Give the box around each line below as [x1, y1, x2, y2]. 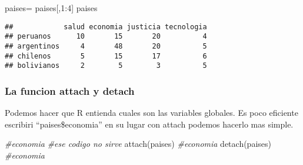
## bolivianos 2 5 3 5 [5, 61, 207, 70]
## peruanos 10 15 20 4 [5, 32, 207, 41]
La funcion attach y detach [5, 83, 135, 98]
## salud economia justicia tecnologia [5, 22, 207, 31]
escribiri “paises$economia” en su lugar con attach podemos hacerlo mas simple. [5, 118, 294, 130]
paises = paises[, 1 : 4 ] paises [5, 2, 98, 13]
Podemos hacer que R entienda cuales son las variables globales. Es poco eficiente [5, 106, 298, 119]
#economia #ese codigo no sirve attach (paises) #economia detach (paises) [5, 137, 271, 150]
